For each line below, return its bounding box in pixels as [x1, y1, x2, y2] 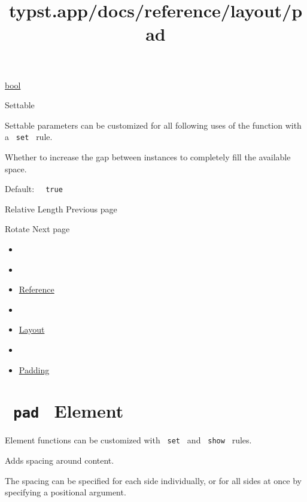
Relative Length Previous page [5, 202, 117, 215]
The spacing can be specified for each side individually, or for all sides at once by [5, 474, 302, 486]
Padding [19, 363, 50, 376]
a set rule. [5, 130, 53, 143]
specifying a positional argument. [5, 486, 126, 498]
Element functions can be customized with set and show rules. [5, 434, 252, 446]
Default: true [5, 182, 63, 195]
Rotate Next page [5, 223, 70, 235]
